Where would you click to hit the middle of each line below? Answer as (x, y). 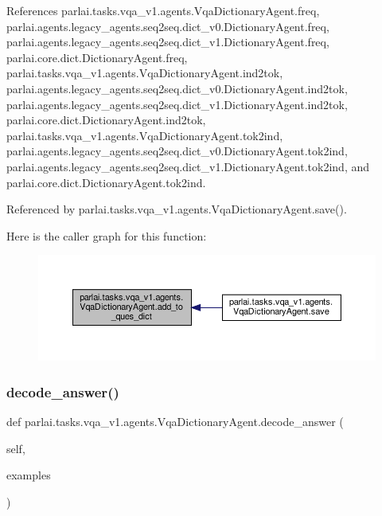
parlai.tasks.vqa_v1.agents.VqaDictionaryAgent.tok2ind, (145, 135)
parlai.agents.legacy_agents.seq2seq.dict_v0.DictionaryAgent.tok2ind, (177, 151)
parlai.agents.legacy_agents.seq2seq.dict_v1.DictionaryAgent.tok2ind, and (188, 166)
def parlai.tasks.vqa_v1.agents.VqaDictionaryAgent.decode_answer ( (175, 422)
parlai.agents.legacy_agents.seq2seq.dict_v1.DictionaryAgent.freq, (168, 42)
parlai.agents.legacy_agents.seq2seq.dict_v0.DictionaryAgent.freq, (168, 26)
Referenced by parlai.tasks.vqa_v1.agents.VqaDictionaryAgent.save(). (177, 209)
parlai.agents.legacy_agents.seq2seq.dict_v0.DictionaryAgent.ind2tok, (177, 88)
